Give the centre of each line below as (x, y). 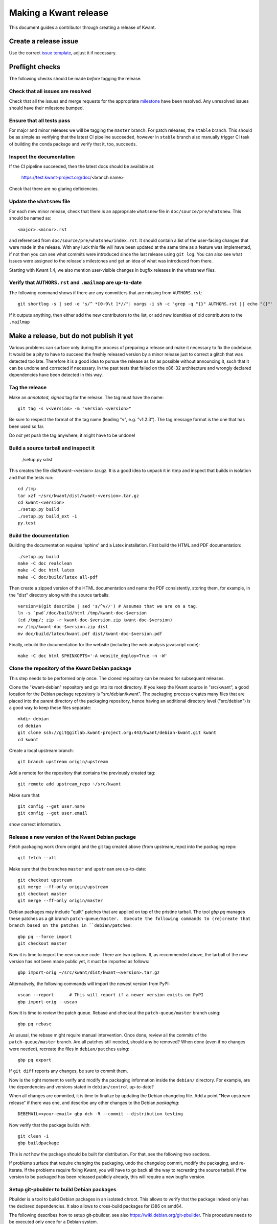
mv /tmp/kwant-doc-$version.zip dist (63, 627)
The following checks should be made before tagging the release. (75, 79)
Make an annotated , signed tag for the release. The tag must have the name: (86, 397)
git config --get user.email (53, 813)
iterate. (16, 1170)
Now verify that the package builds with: (50, 1125)
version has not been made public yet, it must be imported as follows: (79, 961)
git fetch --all (37, 858)
